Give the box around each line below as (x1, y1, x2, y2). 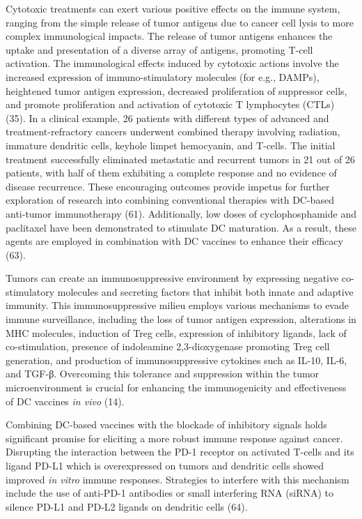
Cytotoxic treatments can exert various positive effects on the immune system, (6, 1, 340, 15)
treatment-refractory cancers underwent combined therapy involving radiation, (6, 124, 340, 139)
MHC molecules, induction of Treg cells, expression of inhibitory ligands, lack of (6, 325, 347, 340)
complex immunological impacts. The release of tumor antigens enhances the (6, 29, 333, 43)
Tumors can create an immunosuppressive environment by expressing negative (6, 271, 339, 285)
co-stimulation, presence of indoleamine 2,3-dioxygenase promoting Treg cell (6, 339, 330, 354)
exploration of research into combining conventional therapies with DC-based (6, 193, 334, 207)
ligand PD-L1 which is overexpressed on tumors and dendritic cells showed (6, 458, 324, 472)
